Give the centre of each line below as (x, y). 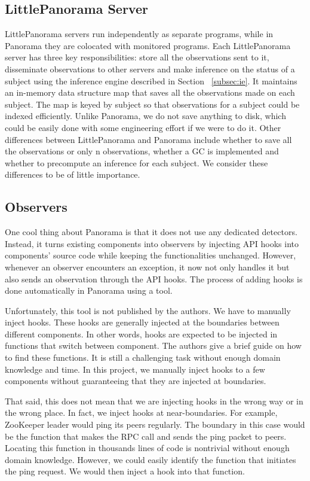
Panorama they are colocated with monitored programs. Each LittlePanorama (148, 45)
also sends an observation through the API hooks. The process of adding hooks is (154, 278)
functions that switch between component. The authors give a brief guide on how (153, 345)
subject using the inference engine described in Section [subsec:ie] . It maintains (151, 80)
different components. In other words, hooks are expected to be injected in (141, 334)
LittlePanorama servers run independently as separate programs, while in (139, 34)
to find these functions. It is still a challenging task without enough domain (143, 357)
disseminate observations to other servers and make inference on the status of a (150, 69)
